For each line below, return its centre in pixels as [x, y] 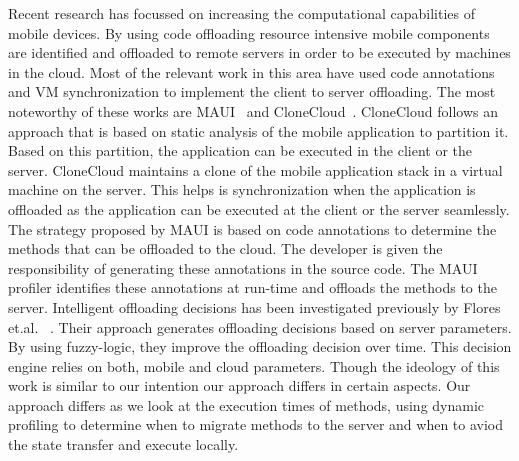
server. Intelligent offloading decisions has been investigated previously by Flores [254, 306]
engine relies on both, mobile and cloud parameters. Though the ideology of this [254, 365]
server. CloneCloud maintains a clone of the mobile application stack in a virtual [255, 169]
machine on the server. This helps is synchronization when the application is [242, 189]
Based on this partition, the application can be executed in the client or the [240, 150]
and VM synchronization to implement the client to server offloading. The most [252, 91]
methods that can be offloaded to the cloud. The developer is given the [225, 248]
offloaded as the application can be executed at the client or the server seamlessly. [259, 208]
